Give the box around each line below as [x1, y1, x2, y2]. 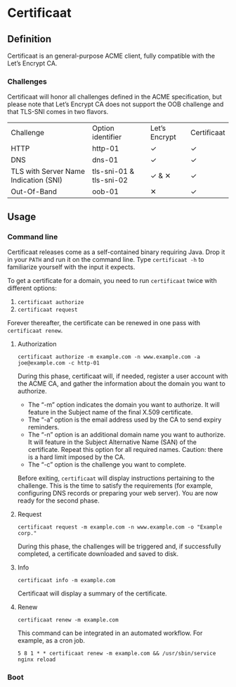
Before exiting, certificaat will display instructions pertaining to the [17, 474, 215, 482]
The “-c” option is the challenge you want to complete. [27, 460, 187, 469]
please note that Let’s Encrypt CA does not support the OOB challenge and [7, 100, 224, 108]
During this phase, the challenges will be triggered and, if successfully [17, 542, 221, 550]
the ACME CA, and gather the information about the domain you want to [17, 379, 226, 388]
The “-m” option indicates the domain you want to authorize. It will [27, 400, 220, 409]
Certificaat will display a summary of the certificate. [17, 589, 167, 598]
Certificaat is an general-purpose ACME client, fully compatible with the [7, 51, 216, 60]
